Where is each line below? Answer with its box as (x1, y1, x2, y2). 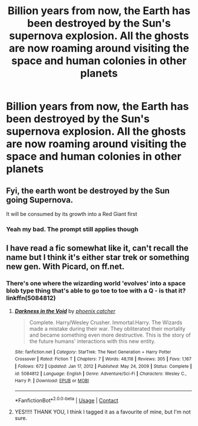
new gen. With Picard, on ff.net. (6, 262, 125, 272)
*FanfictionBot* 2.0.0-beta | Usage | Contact (14, 395, 119, 404)
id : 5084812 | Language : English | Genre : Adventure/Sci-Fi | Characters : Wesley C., (14, 371, 187, 377)
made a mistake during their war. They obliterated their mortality (29, 325, 186, 332)
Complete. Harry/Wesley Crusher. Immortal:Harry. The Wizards (29, 319, 183, 326)
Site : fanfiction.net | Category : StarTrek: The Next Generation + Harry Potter (14, 349, 171, 355)
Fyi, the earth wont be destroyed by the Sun (6, 185, 170, 195)
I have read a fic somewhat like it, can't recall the (6, 243, 189, 254)
